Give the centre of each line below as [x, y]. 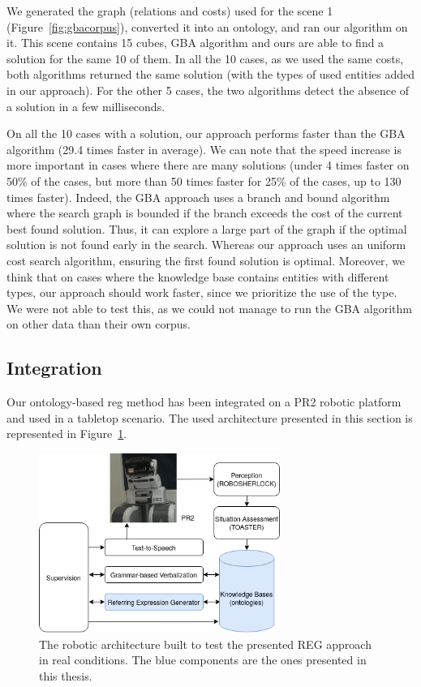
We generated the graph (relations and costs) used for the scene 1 [170, 11]
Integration [54, 368]
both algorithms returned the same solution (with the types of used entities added [211, 74]
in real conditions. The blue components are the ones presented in [203, 660]
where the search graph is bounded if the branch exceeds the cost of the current [205, 213]
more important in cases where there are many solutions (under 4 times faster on [208, 165]
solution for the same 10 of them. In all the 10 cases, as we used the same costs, [205, 58]
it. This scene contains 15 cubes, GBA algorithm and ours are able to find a [195, 43]
